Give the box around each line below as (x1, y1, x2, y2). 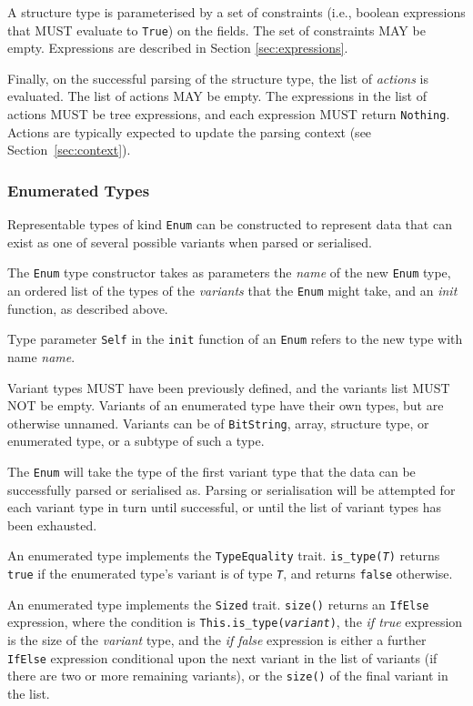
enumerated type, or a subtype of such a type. (7, 431, 265, 450)
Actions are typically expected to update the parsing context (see (7, 122, 372, 141)
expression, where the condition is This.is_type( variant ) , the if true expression (7, 612, 463, 631)
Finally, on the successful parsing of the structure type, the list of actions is (7, 68, 428, 87)
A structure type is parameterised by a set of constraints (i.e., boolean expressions (7, 3, 466, 21)
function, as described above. (7, 298, 168, 318)
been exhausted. (7, 515, 97, 534)
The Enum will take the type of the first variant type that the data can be (7, 461, 416, 480)
